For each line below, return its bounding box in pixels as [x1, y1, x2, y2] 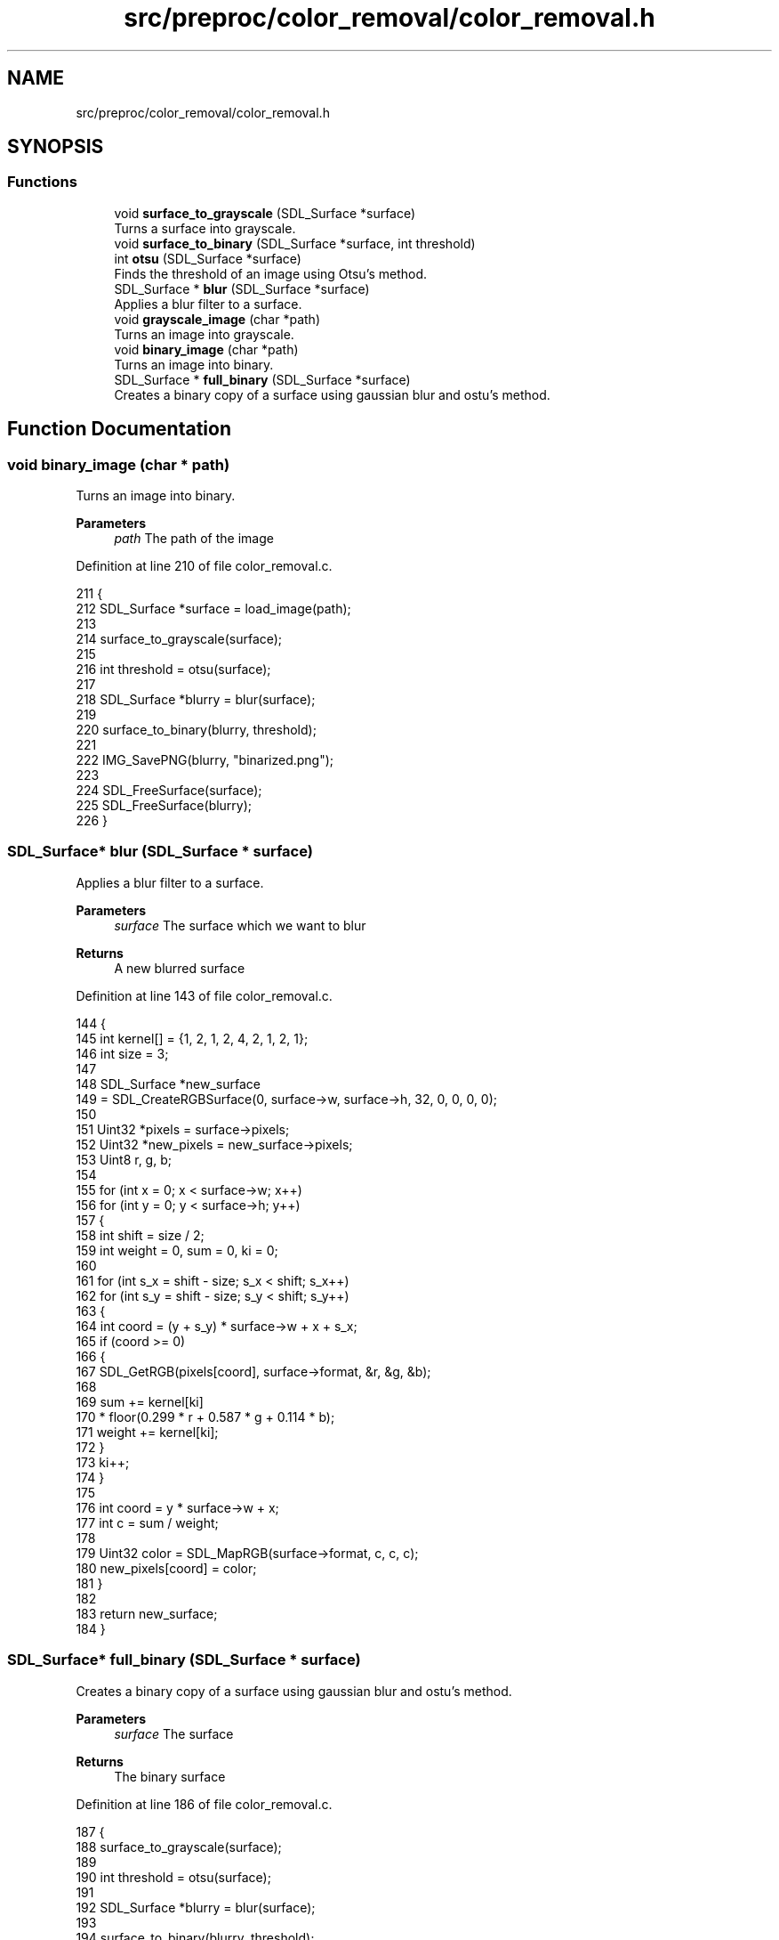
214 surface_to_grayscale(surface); [76, 631, 283, 647]
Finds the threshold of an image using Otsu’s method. [114, 265, 428, 281]
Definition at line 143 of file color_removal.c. [76, 987, 333, 1003]
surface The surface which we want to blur [114, 917, 366, 933]
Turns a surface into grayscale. [114, 220, 296, 236]
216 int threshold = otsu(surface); [76, 662, 271, 678]
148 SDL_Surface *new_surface [76, 1076, 261, 1092]
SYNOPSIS [7, 135, 104, 158]
